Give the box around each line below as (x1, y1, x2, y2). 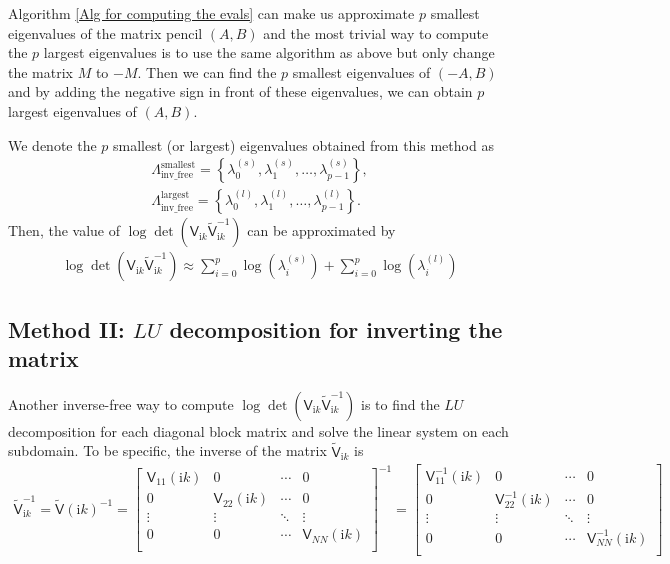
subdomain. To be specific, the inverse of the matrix (8, 440, 327, 461)
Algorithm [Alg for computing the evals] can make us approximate (8, 3, 415, 23)
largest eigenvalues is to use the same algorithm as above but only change (43, 42, 495, 63)
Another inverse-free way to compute (8, 393, 234, 414)
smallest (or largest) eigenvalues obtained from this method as (113, 134, 494, 155)
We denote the (8, 134, 97, 155)
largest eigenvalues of (8, 100, 137, 121)
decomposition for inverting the (169, 313, 503, 344)
